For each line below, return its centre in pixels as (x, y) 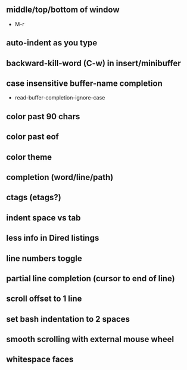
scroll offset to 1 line (44, 299)
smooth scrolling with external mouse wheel (90, 339)
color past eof (33, 137)
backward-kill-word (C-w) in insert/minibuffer (94, 63)
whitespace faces (40, 360)
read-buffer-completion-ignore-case (60, 98)
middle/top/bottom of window (63, 10)
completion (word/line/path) (60, 177)
